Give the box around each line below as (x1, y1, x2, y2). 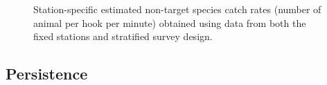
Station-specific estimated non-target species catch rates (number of (33, 2, 321, 16)
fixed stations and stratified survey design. (33, 29, 213, 44)
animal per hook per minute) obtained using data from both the (33, 15, 306, 30)
